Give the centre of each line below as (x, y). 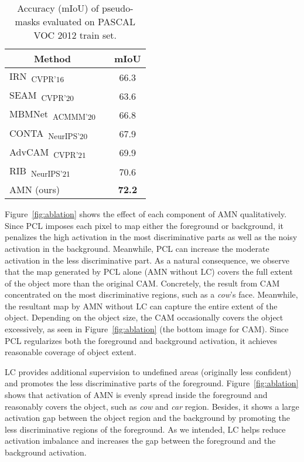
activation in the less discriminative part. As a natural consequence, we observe (147, 260)
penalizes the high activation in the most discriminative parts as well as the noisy (151, 237)
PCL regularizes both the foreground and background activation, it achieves (141, 340)
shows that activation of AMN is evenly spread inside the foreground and (136, 395)
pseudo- (118, 8)
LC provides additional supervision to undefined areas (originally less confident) (148, 371)
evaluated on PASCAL (89, 21)
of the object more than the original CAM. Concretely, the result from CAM (142, 283)
